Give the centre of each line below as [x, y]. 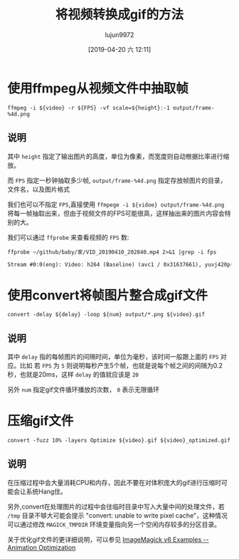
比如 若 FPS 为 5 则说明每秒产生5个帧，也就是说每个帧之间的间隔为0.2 [121, 366]
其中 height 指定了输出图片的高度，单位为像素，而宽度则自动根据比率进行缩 [118, 156]
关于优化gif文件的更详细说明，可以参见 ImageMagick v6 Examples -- [108, 539]
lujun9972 [119, 35]
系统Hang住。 [47, 491]
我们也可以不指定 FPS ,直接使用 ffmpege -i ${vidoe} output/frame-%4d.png [116, 204]
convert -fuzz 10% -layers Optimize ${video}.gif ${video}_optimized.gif [119, 441]
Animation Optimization [42, 547]
